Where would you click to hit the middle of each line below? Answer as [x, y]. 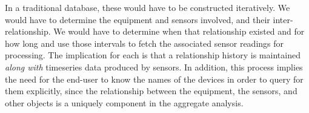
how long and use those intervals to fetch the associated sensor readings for [145, 43]
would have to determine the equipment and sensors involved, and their [138, 19]
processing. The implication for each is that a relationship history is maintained [153, 55]
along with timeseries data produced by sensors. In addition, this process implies [154, 67]
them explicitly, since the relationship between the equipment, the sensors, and [151, 91]
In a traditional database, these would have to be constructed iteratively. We [148, 7]
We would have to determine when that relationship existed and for [179, 31]
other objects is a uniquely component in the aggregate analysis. [124, 102]
